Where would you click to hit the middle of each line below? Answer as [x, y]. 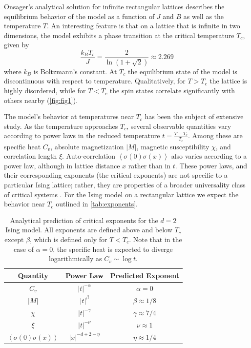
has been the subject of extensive [194, 116]
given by [17, 45]
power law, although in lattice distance [62, 165]
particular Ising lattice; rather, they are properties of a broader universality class [125, 185]
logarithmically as [75, 258]
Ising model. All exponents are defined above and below [89, 230]
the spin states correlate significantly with [172, 91]
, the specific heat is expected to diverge [113, 249]
